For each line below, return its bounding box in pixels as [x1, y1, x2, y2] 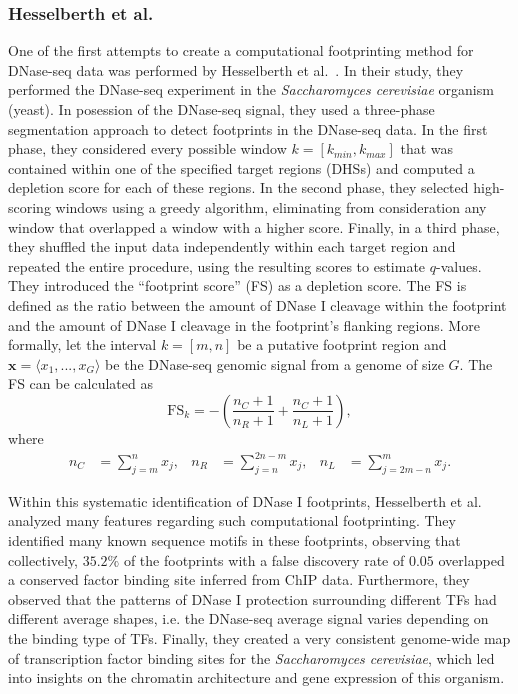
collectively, [8, 549, 78, 570]
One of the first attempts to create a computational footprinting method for [8, 40, 474, 61]
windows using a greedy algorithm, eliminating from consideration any [55, 196, 487, 217]
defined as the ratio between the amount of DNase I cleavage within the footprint [8, 294, 507, 315]
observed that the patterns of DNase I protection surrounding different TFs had [8, 588, 497, 609]
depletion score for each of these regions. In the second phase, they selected [8, 177, 469, 198]
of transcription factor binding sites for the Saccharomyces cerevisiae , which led [8, 647, 495, 668]
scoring [8, 196, 51, 217]
